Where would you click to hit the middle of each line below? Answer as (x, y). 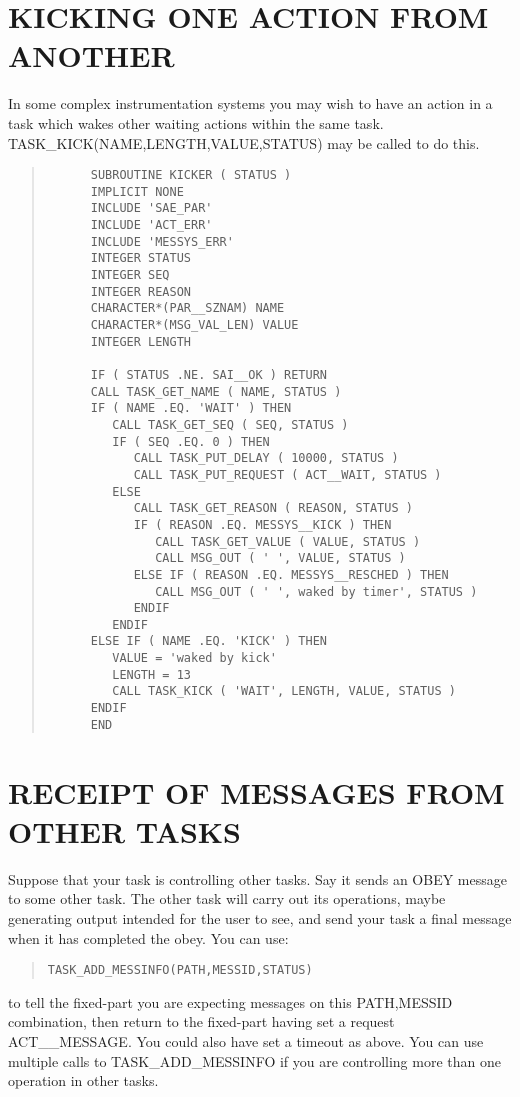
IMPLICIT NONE (137, 191)
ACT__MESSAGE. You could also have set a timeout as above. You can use (246, 1040)
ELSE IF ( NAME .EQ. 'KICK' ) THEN (208, 641)
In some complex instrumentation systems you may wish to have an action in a (250, 103)
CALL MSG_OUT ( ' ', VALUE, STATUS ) (280, 558)
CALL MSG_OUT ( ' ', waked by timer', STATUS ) (316, 591)
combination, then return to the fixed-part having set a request (201, 1021)
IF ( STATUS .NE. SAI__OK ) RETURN (208, 374)
